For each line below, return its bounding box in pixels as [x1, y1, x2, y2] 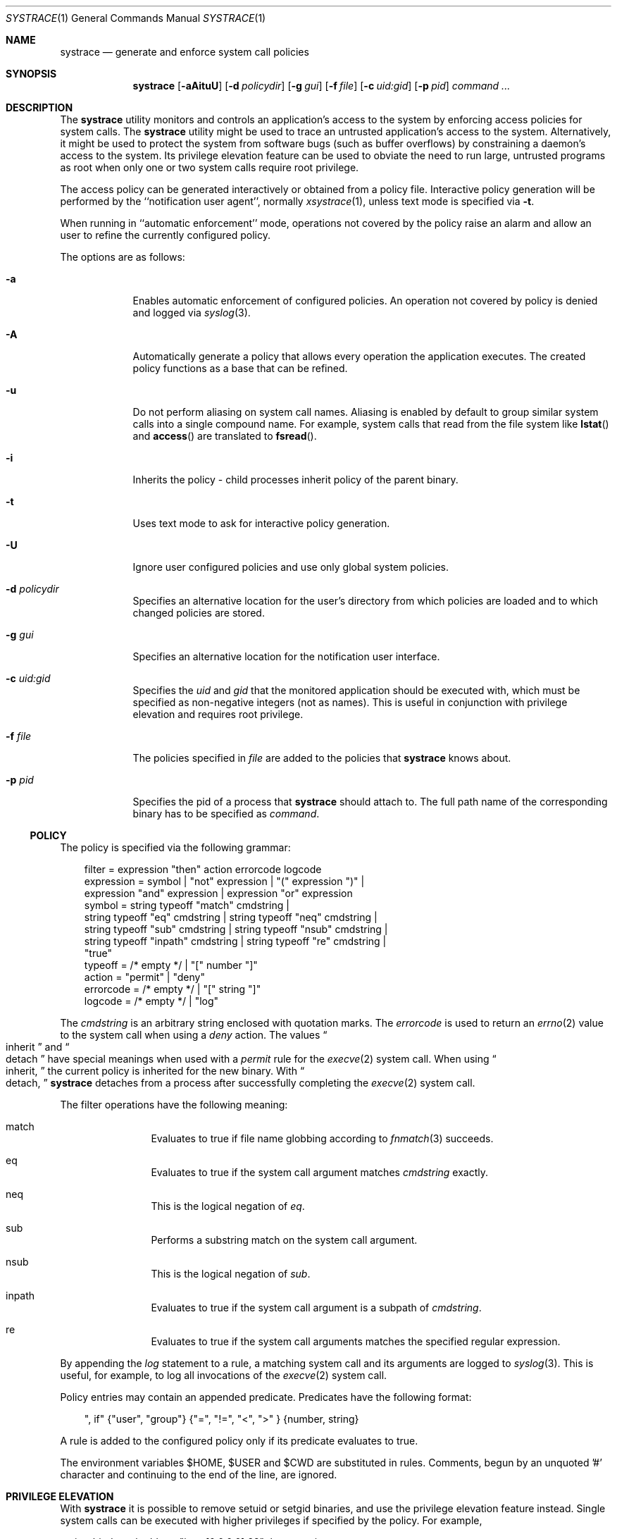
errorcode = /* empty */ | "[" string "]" [84, 983, 261, 995]
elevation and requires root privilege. [132, 708, 304, 720]
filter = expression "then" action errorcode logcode [84, 863, 322, 875]
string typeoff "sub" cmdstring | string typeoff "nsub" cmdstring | [84, 923, 388, 935]
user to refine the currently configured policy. [60, 229, 270, 241]
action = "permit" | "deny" [84, 971, 205, 983]
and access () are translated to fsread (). [132, 430, 317, 442]
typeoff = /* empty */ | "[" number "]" [84, 959, 258, 971]
